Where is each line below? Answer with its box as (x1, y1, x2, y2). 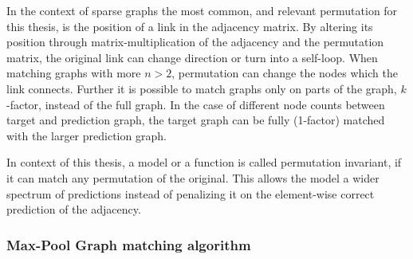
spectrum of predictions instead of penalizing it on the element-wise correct (6, 185, 375, 202)
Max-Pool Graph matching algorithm (6, 234, 251, 254)
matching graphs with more (6, 65, 141, 81)
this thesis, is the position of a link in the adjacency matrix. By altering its (6, 18, 373, 34)
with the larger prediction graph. (6, 127, 167, 143)
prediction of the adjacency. (6, 201, 141, 218)
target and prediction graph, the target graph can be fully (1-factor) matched (6, 112, 385, 128)
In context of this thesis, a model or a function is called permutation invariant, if (6, 154, 402, 171)
